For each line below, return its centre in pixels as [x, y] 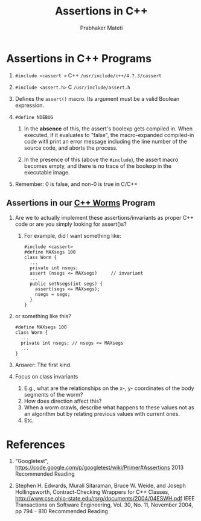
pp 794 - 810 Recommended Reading [62, 511]
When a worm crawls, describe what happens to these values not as [109, 407]
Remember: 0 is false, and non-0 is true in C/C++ [76, 184]
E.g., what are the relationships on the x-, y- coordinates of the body [109, 388]
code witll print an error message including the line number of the [105, 141]
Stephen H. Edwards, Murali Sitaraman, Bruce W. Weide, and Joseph [100, 486]
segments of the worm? [53, 394]
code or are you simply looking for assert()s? [71, 224]
